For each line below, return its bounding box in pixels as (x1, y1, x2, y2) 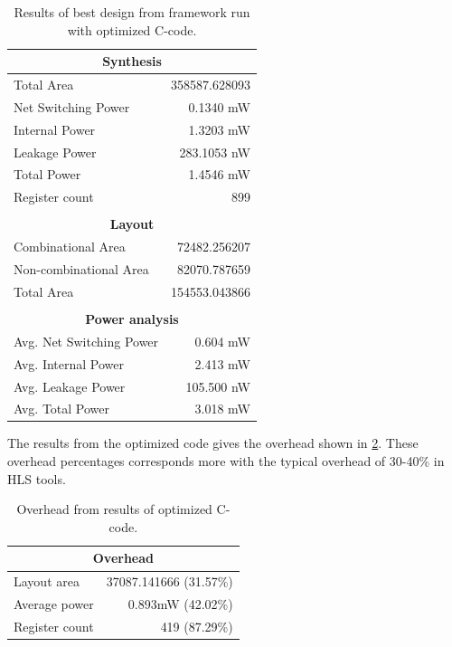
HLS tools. (7, 469, 66, 488)
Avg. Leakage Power (14, 376, 126, 395)
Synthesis (102, 52, 162, 71)
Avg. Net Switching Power (14, 331, 159, 350)
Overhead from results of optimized (16, 500, 212, 519)
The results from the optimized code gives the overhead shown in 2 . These (7, 433, 419, 452)
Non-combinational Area (14, 260, 149, 279)
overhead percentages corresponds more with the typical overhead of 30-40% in (7, 452, 445, 471)
